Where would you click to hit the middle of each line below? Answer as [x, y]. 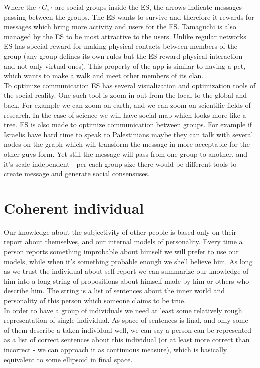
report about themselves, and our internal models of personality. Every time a [123, 242]
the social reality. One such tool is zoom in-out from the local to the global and [126, 95]
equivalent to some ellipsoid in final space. [68, 359]
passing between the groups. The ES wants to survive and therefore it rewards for [129, 16]
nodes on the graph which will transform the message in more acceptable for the [127, 144]
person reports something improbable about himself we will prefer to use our [121, 251]
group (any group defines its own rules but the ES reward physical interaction [123, 55]
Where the [20, 7]
